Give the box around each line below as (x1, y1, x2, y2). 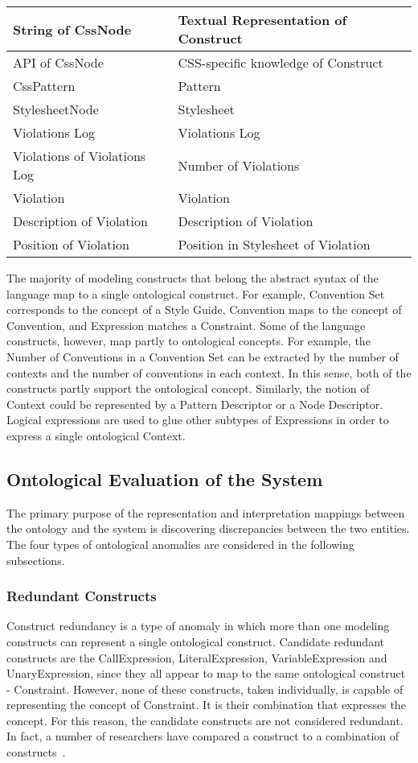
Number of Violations (178, 155, 300, 175)
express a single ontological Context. (6, 427, 186, 443)
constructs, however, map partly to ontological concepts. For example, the (6, 332, 371, 349)
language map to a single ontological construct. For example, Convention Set (6, 285, 385, 302)
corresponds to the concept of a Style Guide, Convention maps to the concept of (6, 301, 402, 318)
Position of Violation (13, 235, 129, 254)
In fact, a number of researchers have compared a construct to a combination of (6, 728, 400, 744)
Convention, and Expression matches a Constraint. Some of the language (6, 316, 366, 333)
